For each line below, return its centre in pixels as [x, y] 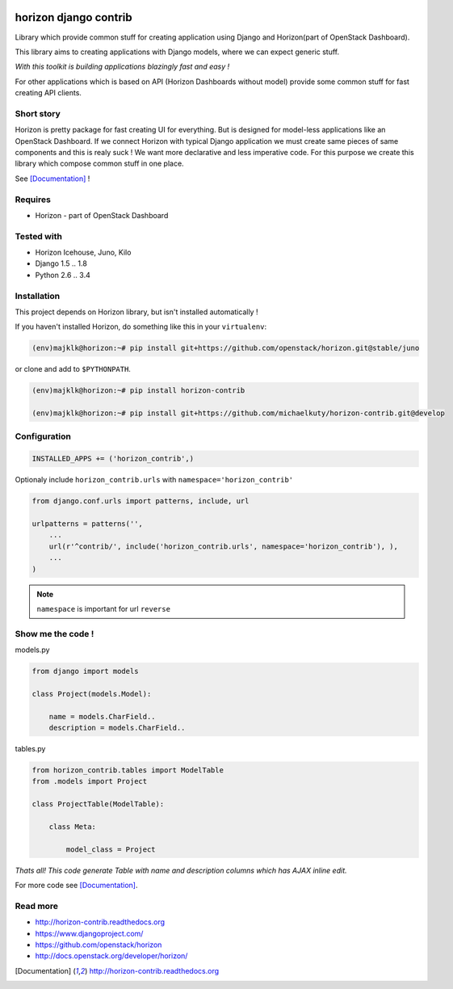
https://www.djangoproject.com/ [89, 933]
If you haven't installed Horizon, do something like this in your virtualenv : [141, 326]
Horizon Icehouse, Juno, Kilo [83, 253]
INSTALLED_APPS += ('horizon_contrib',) [113, 459]
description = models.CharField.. [117, 728]
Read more [37, 906]
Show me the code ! [55, 633]
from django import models [85, 671]
